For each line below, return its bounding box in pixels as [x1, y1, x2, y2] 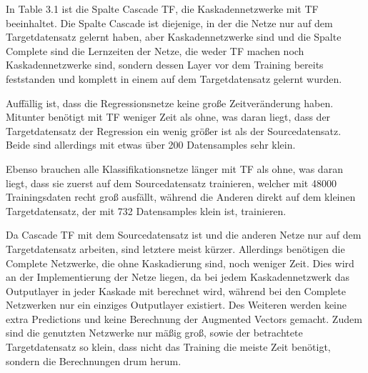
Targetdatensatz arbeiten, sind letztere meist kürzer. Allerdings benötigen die [6, 241, 345, 256]
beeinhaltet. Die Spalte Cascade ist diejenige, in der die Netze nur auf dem [6, 15, 333, 30]
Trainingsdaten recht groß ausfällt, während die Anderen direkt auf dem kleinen [6, 189, 356, 204]
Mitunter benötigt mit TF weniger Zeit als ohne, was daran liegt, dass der [6, 109, 331, 124]
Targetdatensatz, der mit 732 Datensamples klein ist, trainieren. [6, 203, 287, 218]
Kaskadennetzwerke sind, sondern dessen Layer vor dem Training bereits [6, 57, 324, 72]
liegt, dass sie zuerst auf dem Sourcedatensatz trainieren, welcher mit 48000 [6, 175, 337, 190]
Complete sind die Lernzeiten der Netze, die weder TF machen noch [6, 43, 304, 58]
